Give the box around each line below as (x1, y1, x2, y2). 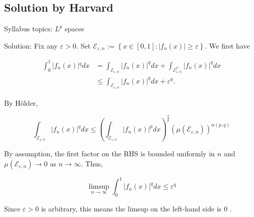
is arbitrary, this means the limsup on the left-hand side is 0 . (41, 203, 232, 214)
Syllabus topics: (4, 23, 53, 34)
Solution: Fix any (4, 40, 58, 51)
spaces (65, 23, 84, 34)
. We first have (204, 40, 250, 51)
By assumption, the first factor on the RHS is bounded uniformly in (4, 148, 215, 159)
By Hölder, (4, 97, 38, 108)
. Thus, (80, 158, 103, 168)
